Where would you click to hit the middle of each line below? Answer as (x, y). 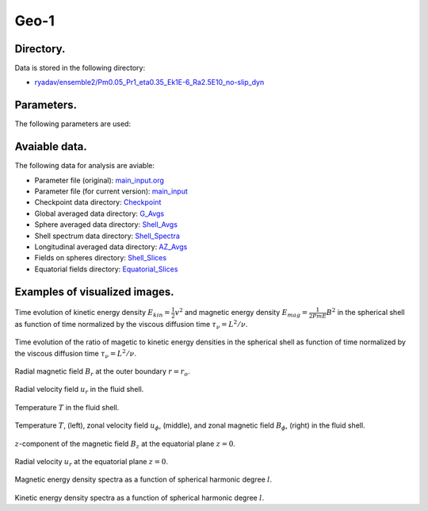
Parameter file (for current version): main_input (111, 191)
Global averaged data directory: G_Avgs (99, 213)
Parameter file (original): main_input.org (99, 180)
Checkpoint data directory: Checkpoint (98, 202)
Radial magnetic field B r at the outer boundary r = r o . (102, 372)
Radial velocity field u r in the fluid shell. (79, 390)
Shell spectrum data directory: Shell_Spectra (107, 236)
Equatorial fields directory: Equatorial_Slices (106, 269)
